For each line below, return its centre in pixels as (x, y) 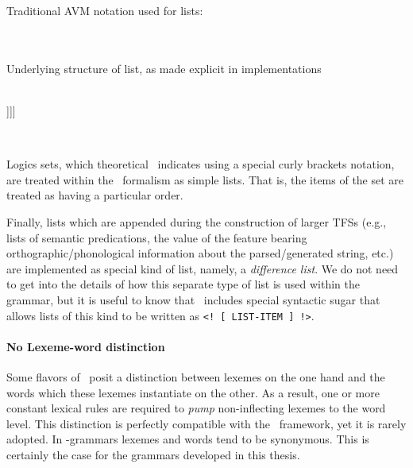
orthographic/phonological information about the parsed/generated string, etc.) (200, 253)
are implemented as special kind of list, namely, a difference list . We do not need (203, 268)
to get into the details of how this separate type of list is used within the (183, 284)
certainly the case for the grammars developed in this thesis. (153, 454)
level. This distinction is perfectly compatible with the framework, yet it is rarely (206, 423)
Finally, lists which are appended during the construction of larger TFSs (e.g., (197, 221)
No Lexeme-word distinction (86, 346)
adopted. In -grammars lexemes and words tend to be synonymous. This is (188, 439)
